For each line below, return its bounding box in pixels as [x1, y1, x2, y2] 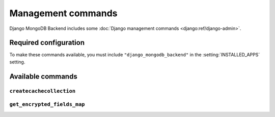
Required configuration [9, 38, 85, 47]
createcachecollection [9, 88, 76, 94]
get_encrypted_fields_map [9, 101, 85, 108]
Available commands [9, 72, 77, 81]
